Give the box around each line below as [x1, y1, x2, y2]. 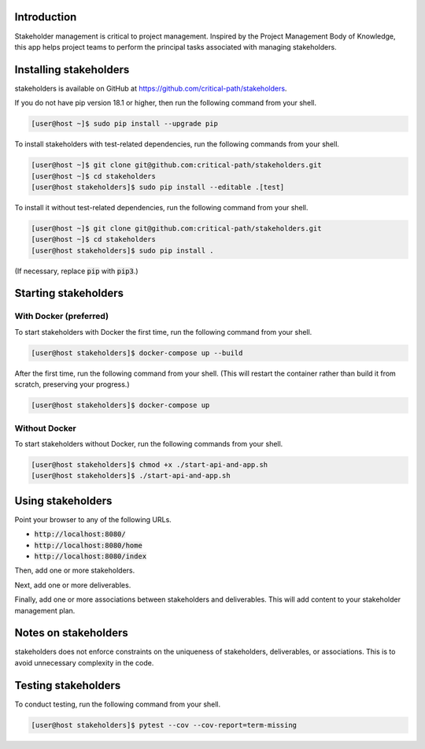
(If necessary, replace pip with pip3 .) [14, 266, 139, 276]
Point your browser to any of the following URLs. [14, 514, 172, 524]
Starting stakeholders [14, 287, 124, 300]
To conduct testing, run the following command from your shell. [14, 699, 221, 709]
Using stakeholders [14, 494, 113, 507]
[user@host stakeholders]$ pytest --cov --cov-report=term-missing [31, 721, 297, 729]
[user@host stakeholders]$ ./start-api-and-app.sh [31, 471, 231, 480]
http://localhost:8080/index [34, 551, 147, 561]
